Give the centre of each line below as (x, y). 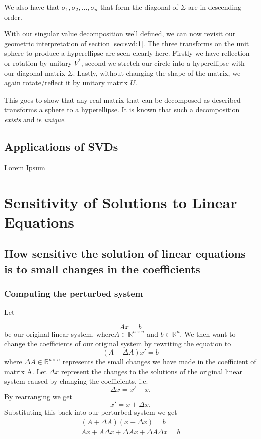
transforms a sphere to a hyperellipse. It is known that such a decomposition (122, 109)
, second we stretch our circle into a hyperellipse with (163, 63)
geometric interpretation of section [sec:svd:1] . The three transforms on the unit (127, 43)
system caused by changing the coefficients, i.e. (76, 381)
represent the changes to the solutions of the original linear (152, 371)
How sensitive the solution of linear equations (125, 254)
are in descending (215, 7)
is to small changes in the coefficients (102, 268)
